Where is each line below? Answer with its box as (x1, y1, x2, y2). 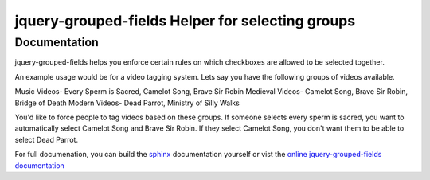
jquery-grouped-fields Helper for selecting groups (14, 12, 356, 29)
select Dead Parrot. (14, 135, 79, 144)
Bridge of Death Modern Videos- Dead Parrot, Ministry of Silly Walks (14, 98, 240, 108)
